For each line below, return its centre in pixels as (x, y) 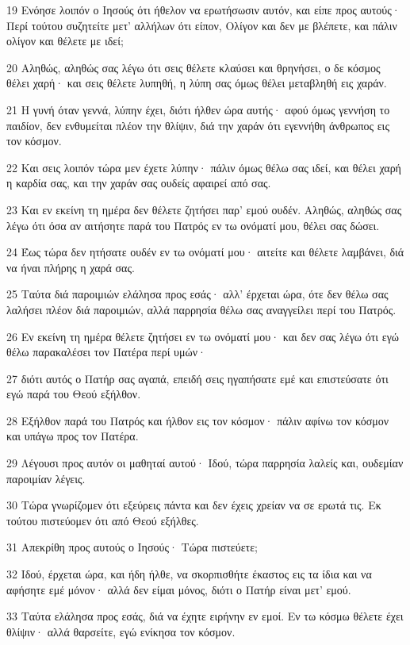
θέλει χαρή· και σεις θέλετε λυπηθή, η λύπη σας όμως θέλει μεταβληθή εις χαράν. (197, 83)
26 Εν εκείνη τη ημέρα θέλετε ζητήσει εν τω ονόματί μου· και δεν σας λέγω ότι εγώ (203, 336)
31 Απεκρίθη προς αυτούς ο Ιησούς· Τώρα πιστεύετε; (132, 547)
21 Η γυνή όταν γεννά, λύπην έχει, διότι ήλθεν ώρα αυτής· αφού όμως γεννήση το (198, 109)
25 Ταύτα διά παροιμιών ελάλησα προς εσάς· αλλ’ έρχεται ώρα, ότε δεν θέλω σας (197, 294)
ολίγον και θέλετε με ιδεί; (65, 41)
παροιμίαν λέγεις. (46, 478)
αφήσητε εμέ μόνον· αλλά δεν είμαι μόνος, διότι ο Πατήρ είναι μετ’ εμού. (179, 589)
